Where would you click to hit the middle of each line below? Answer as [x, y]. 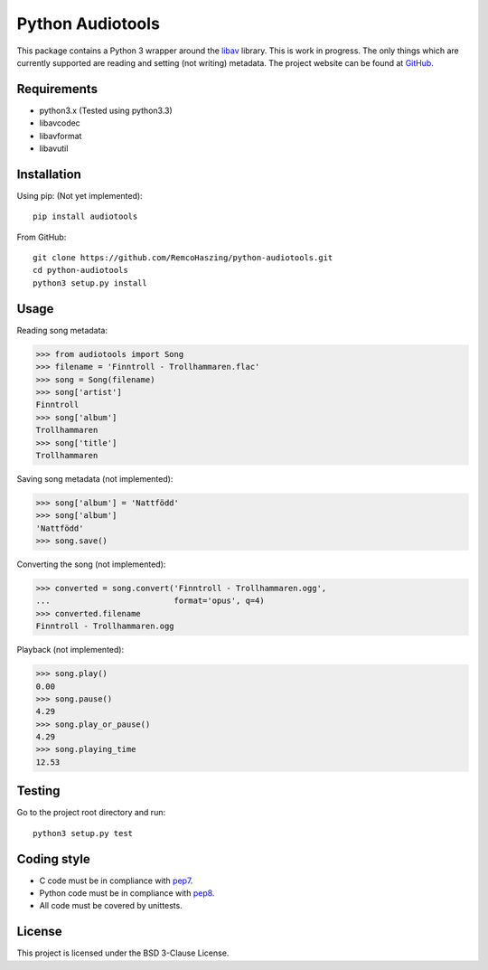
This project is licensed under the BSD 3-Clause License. [123, 953]
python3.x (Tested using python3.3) [106, 110]
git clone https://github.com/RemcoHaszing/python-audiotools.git [183, 258]
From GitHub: [42, 237]
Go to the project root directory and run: [91, 813]
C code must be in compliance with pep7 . [116, 881]
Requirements [57, 89]
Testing [38, 791]
